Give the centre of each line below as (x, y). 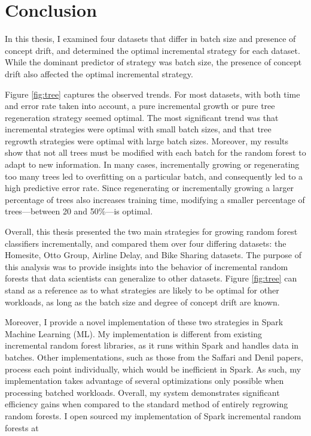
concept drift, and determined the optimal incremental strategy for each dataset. (153, 50)
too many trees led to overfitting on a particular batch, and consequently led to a (154, 176)
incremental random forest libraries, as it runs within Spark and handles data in (152, 345)
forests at (22, 427)
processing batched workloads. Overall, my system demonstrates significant (142, 392)
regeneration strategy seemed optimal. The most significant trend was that (142, 117)
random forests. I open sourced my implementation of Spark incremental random (153, 415)
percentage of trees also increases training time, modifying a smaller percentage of (155, 199)
